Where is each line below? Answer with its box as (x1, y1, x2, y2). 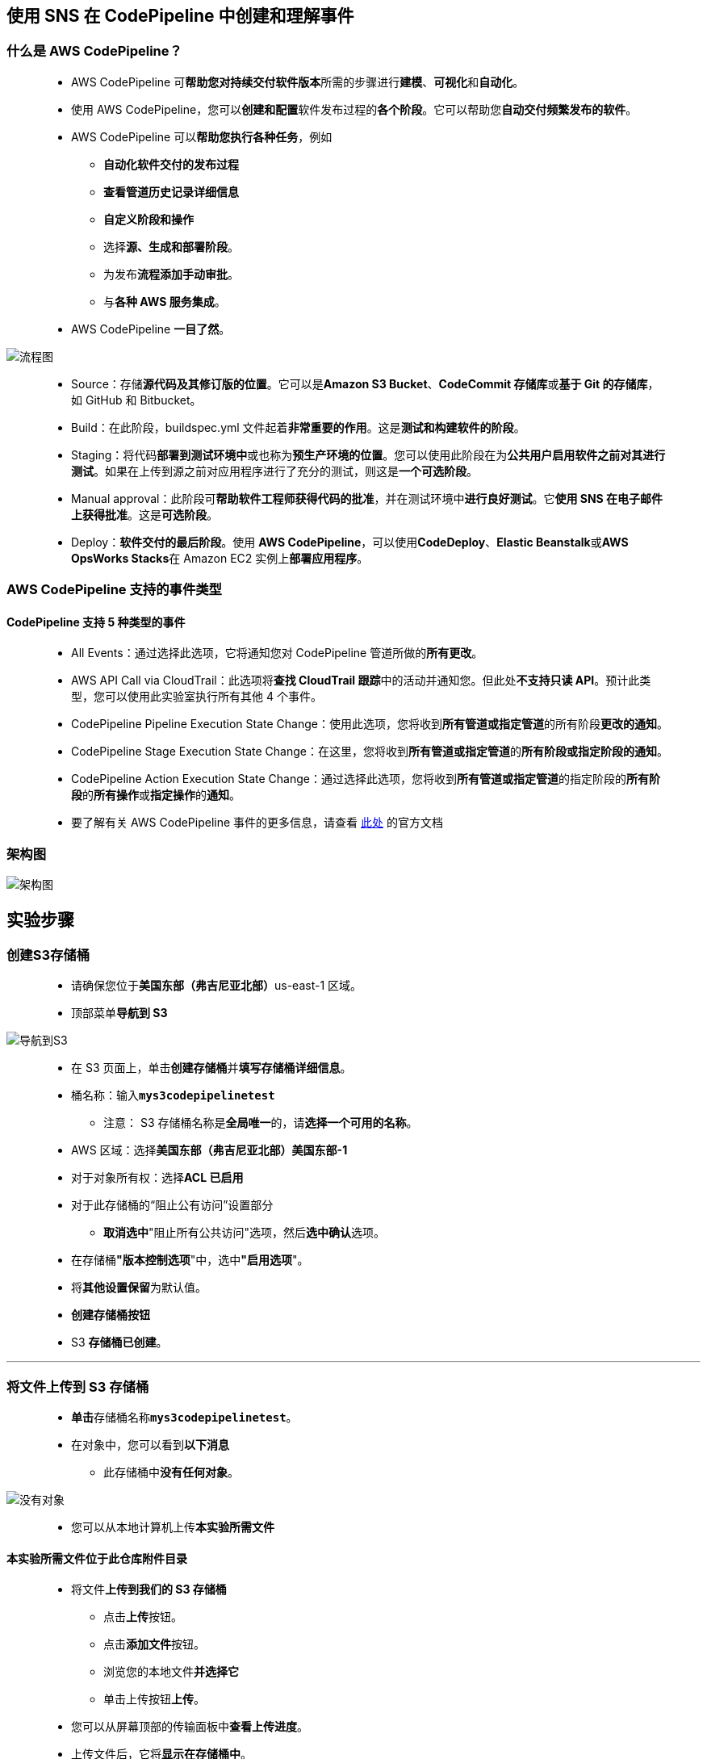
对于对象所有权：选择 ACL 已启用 (71, 1171, 244, 1185)
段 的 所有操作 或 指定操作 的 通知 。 (71, 788, 241, 802)
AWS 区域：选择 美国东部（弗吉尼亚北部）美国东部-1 (71, 1143, 348, 1158)
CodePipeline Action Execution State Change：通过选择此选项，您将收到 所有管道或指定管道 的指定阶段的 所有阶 (71, 772, 660, 786)
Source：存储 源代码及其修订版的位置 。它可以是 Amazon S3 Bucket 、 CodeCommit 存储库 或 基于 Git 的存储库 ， (71, 376, 659, 391)
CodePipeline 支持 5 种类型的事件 (6, 614, 186, 629)
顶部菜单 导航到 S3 (71, 1006, 168, 1020)
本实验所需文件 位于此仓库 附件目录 (6, 1551, 187, 1565)
